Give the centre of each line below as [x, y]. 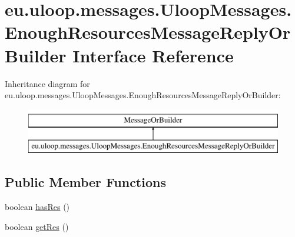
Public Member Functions [85, 182]
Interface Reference [153, 55]
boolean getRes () [37, 226]
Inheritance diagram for [47, 83]
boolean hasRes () [37, 207]
